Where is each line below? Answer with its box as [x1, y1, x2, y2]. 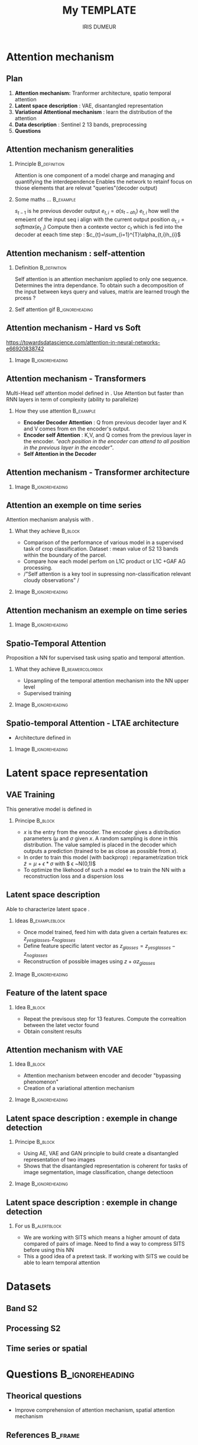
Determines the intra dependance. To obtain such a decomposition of [14, 282, 184, 289]
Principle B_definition [14, 160, 65, 167]
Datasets [6, 1280, 51, 1293]
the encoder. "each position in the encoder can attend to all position [23, 437, 190, 445]
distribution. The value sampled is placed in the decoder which [23, 841, 177, 848]
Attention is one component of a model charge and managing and [14, 171, 175, 178]
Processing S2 [6, 1323, 61, 1334]
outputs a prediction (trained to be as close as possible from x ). [23, 847, 178, 854]
